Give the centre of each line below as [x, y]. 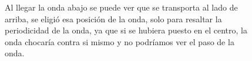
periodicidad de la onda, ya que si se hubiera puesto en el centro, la [126, 30]
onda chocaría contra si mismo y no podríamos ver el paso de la [120, 41]
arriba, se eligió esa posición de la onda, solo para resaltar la [113, 18]
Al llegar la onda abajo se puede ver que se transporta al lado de [121, 7]
